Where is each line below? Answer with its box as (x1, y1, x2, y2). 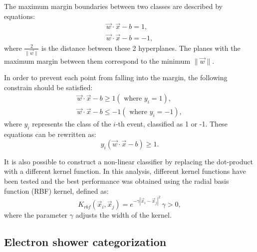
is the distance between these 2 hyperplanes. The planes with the (41, 42, 241, 53)
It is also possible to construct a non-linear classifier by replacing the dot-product (4, 156, 253, 166)
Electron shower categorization (4, 234, 167, 250)
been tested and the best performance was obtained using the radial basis (4, 175, 229, 186)
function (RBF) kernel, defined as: (4, 185, 109, 196)
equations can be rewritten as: (4, 129, 96, 139)
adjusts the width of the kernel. (75, 210, 172, 220)
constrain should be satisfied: (4, 82, 93, 92)
